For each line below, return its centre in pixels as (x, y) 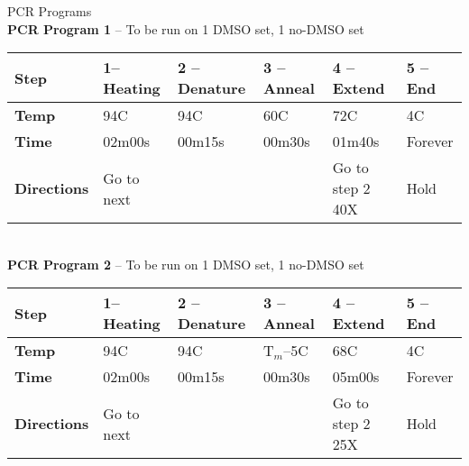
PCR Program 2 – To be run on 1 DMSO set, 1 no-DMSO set (186, 264)
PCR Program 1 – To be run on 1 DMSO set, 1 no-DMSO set (186, 28)
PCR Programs (50, 11)
